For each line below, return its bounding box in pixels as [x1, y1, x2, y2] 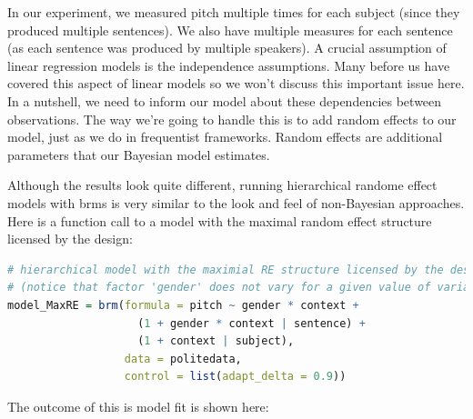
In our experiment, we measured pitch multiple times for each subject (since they [7, 3, 460, 21]
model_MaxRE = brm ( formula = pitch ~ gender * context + [7, 298, 359, 312]
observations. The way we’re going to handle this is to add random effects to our [7, 109, 457, 128]
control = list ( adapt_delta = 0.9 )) [124, 370, 347, 384]
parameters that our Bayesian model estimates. [7, 145, 270, 164]
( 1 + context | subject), [137, 334, 295, 348]
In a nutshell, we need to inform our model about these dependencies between [7, 91, 442, 110]
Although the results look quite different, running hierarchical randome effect [7, 175, 438, 195]
